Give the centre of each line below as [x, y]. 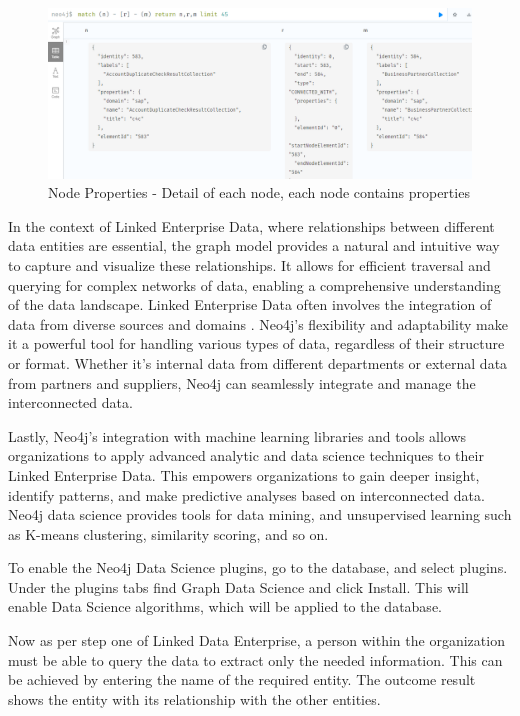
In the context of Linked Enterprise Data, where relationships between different [251, 225]
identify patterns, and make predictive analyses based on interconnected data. [246, 494]
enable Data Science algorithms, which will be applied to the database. [225, 606]
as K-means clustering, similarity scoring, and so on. [168, 533]
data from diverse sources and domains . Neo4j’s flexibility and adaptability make [258, 323]
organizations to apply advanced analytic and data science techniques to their [246, 455]
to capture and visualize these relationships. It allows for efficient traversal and [249, 264]
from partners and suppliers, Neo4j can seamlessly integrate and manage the [242, 382]
